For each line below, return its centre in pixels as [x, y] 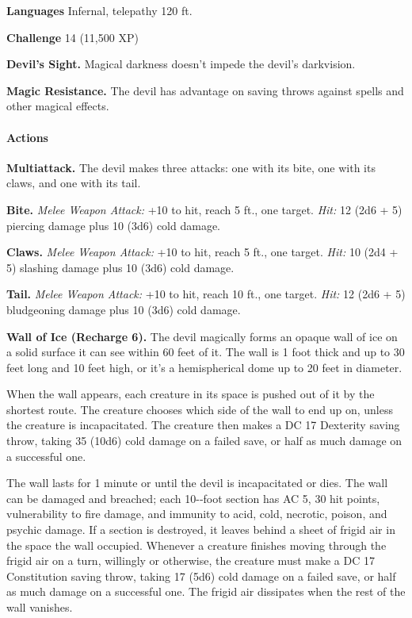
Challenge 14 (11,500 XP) [72, 37]
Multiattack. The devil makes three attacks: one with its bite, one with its [191, 167]
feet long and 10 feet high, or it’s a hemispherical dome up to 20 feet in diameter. [204, 367]
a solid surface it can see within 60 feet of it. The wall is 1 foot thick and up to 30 [206, 352]
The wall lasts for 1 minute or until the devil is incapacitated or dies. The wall [197, 483]
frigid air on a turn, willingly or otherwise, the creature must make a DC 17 [191, 560]
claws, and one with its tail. [74, 183]
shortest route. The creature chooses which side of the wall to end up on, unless [200, 409]
